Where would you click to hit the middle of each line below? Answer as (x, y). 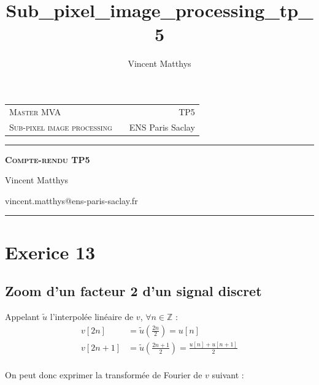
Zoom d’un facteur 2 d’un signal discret (133, 291)
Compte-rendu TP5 (48, 159)
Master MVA (35, 111)
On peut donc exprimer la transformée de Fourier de (104, 374)
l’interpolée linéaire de (92, 316)
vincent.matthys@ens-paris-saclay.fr (71, 200)
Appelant (22, 316)
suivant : (228, 374)
